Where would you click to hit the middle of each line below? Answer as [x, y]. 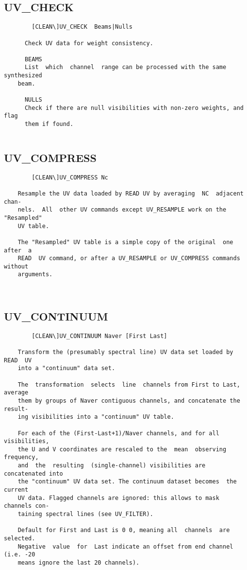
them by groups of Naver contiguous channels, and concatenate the [129, 401]
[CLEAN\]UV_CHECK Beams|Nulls [82, 27]
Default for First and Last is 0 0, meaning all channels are [124, 530]
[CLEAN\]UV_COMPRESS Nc [70, 177]
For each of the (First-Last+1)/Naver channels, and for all [118, 433]
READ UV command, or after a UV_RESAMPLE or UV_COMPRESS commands [129, 258]
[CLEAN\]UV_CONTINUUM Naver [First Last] [99, 336]
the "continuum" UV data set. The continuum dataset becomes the [127, 482]
